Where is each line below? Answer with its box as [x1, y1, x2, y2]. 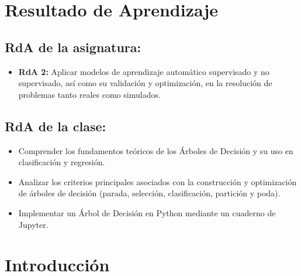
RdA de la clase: [5, 117, 106, 135]
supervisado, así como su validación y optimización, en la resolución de [18, 77, 272, 89]
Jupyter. [18, 218, 49, 230]
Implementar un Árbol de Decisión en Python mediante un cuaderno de [18, 206, 276, 219]
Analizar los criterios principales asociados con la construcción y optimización [18, 175, 297, 188]
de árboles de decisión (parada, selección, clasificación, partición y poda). [18, 187, 281, 199]
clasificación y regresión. [18, 156, 105, 168]
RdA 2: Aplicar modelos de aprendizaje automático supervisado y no [18, 65, 269, 77]
